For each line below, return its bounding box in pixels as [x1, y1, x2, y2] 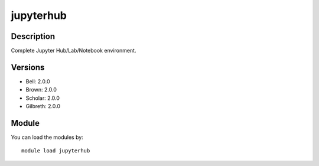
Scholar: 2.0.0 [25, 95, 60, 102]
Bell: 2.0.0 [25, 77, 50, 85]
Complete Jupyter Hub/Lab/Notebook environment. [11, 47, 136, 54]
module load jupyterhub [21, 148, 90, 154]
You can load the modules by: [11, 134, 84, 141]
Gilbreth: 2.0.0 [25, 103, 61, 110]
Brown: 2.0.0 [25, 86, 57, 93]
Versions [11, 62, 45, 72]
